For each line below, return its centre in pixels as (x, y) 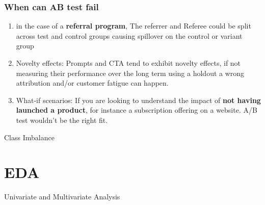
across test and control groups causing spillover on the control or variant (129, 35)
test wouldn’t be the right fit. (62, 120)
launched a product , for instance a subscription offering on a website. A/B (137, 110)
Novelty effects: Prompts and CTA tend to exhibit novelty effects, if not (128, 63)
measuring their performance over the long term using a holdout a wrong (130, 73)
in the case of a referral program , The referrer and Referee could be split (134, 26)
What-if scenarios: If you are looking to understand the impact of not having (138, 100)
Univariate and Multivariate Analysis (62, 197)
